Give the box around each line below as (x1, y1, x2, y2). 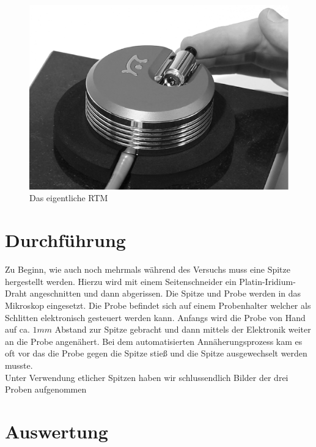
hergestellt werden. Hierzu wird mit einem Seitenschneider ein (5, 275, 237, 287)
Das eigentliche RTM (29, 191, 108, 204)
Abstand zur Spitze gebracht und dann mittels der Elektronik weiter (54, 323, 311, 336)
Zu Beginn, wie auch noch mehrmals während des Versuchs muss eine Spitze (5, 263, 290, 276)
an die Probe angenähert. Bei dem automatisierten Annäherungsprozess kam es (5, 334, 303, 347)
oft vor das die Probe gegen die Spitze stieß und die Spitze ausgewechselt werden (5, 347, 307, 360)
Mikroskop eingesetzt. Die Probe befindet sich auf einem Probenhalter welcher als (5, 298, 311, 311)
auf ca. (5, 323, 30, 336)
